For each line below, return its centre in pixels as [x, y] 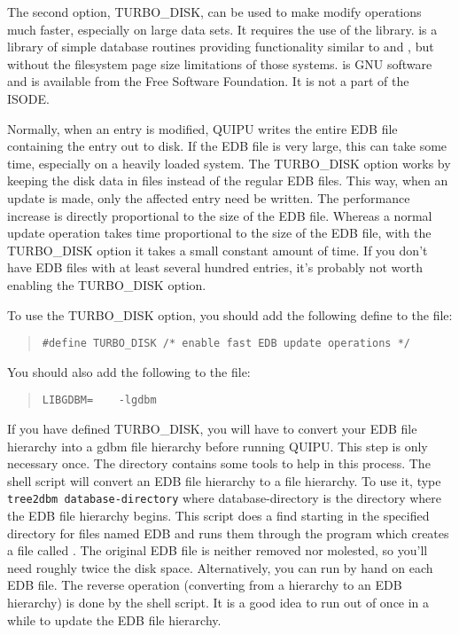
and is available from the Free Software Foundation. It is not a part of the [208, 81]
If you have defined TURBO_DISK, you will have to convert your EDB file [212, 428]
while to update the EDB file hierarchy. [114, 619]
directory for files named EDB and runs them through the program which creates [228, 533]
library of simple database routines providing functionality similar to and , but [221, 47]
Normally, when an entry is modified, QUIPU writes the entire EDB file [202, 128]
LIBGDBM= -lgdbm [99, 400]
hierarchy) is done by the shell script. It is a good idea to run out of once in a [218, 602]
